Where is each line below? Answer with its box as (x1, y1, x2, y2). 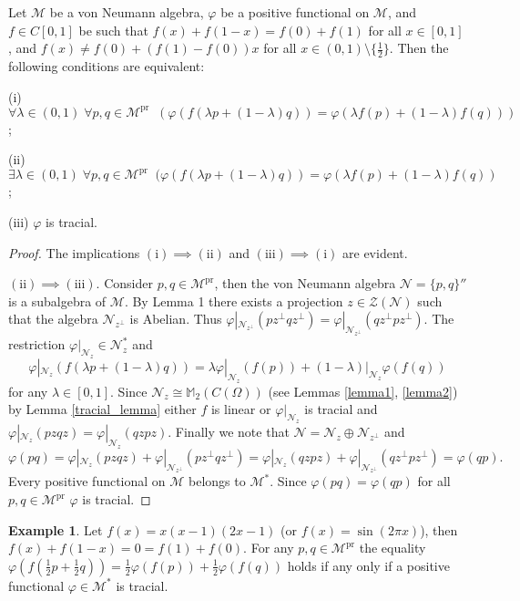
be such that (78, 20, 148, 39)
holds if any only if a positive (287, 555, 450, 575)
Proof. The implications (8, 243, 140, 262)
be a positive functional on (220, 3, 370, 21)
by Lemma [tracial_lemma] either (8, 399, 197, 419)
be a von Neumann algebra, (49, 3, 204, 21)
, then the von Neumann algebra (214, 274, 396, 293)
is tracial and (304, 399, 378, 419)
